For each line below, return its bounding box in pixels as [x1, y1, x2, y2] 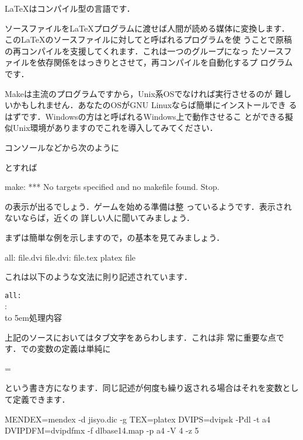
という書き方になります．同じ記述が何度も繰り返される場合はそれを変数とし [5, 382, 299, 394]
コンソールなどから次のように [5, 141, 119, 153]
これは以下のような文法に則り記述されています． [5, 271, 193, 283]
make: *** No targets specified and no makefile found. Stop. [5, 181, 220, 193]
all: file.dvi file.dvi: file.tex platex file [5, 251, 136, 263]
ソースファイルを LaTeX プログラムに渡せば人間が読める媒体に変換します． [5, 22, 290, 34]
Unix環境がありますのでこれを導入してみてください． [12, 122, 218, 134]
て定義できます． [5, 393, 70, 405]
